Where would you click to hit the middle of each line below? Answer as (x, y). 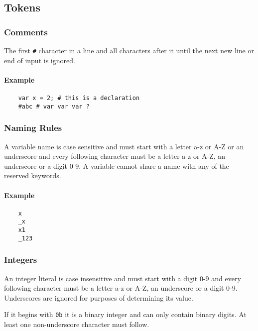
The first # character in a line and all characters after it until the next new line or (129, 50)
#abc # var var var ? (54, 106)
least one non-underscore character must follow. (77, 324)
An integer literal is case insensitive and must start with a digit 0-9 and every (123, 278)
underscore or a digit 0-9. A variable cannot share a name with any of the (117, 165)
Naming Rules (33, 128)
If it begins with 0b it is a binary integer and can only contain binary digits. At (125, 314)
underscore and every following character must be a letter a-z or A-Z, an (115, 156)
